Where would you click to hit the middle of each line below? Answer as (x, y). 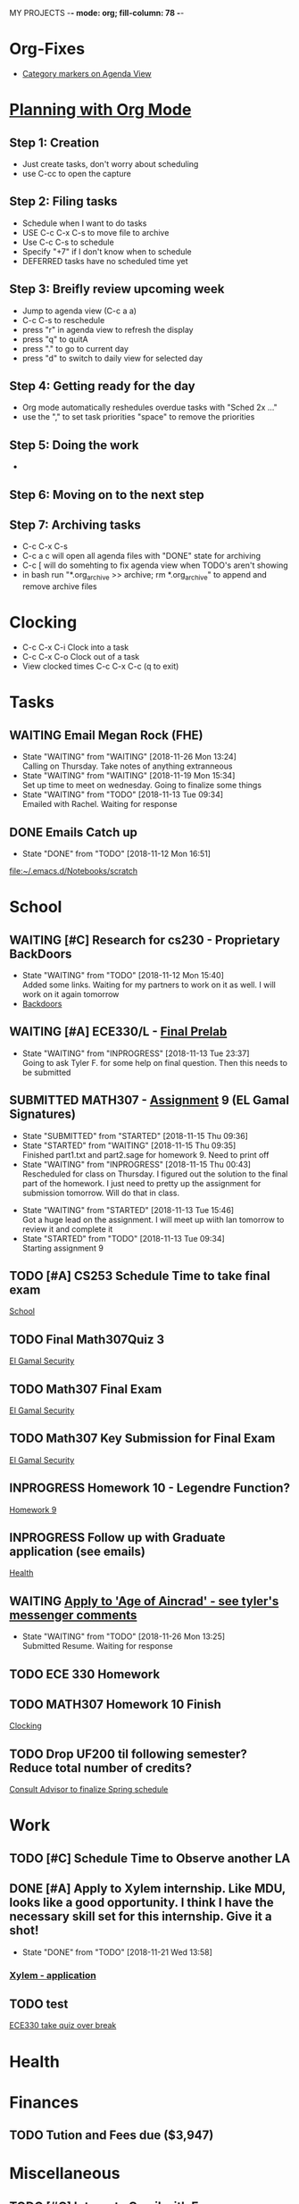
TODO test (39, 2004)
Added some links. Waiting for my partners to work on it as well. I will (149, 985)
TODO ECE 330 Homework (85, 1674)
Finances (44, 2102)
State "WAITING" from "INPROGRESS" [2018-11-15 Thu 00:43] (137, 1164)
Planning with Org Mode (100, 110)
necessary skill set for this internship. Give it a (141, 1917)
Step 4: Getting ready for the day (102, 386)
